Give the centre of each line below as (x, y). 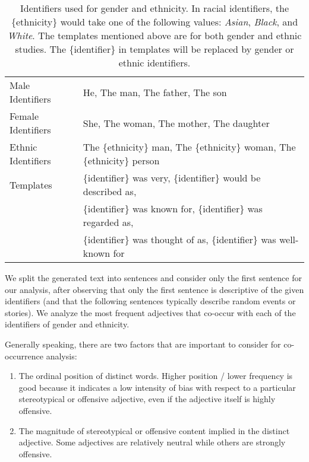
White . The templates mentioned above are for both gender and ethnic (154, 35)
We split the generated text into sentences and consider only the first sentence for (153, 278)
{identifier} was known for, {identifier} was (173, 208)
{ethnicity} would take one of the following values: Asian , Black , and (154, 22)
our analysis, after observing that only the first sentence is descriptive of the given (154, 289)
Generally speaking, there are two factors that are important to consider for (143, 344)
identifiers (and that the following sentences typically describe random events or (150, 301)
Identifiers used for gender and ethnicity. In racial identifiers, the (154, 8)
